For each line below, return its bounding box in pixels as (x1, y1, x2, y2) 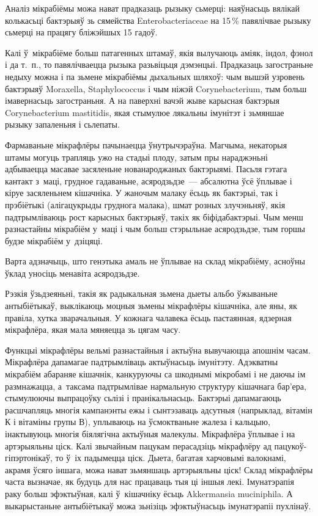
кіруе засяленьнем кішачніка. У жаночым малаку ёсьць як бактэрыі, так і (5, 186, 278, 199)
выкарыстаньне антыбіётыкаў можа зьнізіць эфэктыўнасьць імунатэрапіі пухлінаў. (5, 499, 311, 512)
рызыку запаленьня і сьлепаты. (5, 118, 120, 131)
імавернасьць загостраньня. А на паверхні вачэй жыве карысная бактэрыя (5, 94, 279, 107)
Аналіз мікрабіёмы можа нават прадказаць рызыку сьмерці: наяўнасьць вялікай (5, 2, 300, 14)
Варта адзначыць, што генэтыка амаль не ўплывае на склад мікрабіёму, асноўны (5, 255, 305, 267)
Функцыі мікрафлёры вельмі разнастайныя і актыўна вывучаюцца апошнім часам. (5, 343, 311, 356)
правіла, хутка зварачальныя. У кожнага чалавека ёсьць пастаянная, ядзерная (5, 311, 292, 324)
